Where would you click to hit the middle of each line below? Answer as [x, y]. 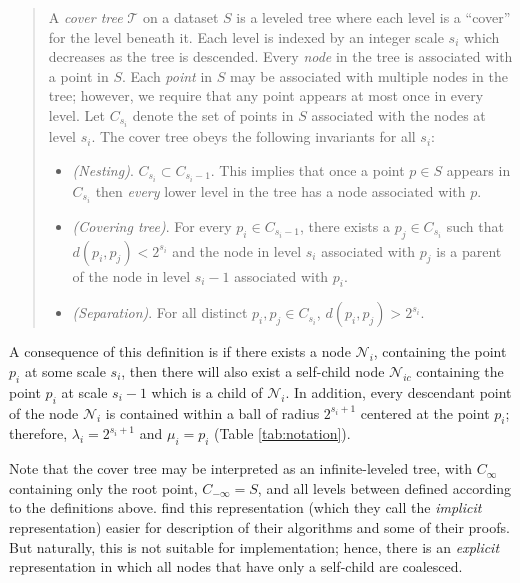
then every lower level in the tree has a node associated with [280, 190]
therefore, [38, 433]
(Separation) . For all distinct [160, 312]
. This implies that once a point [307, 169]
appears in [478, 169]
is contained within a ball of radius [212, 412]
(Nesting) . [103, 169]
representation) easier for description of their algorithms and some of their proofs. [259, 527]
